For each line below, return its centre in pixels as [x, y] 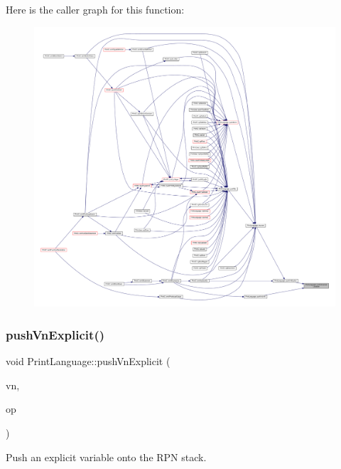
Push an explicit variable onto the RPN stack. [106, 457]
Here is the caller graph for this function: [95, 9]
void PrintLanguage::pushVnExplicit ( [88, 361]
